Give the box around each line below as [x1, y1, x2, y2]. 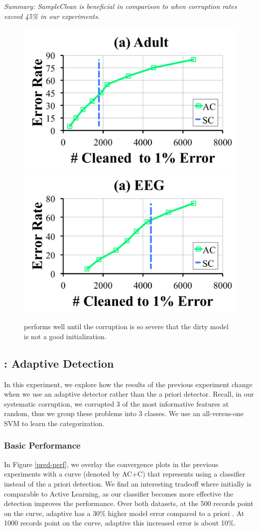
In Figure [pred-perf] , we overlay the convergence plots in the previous [4, 459, 219, 469]
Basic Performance [4, 439, 81, 452]
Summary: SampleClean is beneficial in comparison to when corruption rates [4, 1, 237, 11]
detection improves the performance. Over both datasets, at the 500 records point [4, 498, 254, 509]
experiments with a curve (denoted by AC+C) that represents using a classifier [4, 469, 246, 479]
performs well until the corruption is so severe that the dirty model [24, 321, 229, 332]
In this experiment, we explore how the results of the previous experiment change [4, 379, 253, 389]
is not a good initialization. [24, 331, 107, 341]
